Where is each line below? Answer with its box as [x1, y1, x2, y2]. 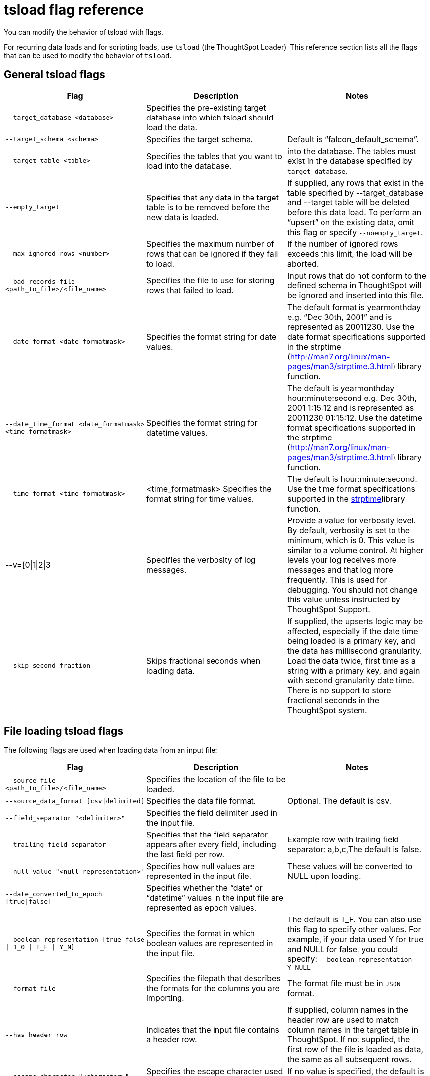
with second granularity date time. [287, 675, 414, 685]
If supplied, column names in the [287, 1005, 408, 1015]
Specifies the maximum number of [146, 239, 274, 249]
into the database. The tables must [287, 146, 416, 156]
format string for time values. [146, 493, 254, 504]
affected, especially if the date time [287, 626, 418, 636]
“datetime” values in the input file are [146, 893, 283, 903]
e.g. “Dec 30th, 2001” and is [287, 312, 392, 322]
